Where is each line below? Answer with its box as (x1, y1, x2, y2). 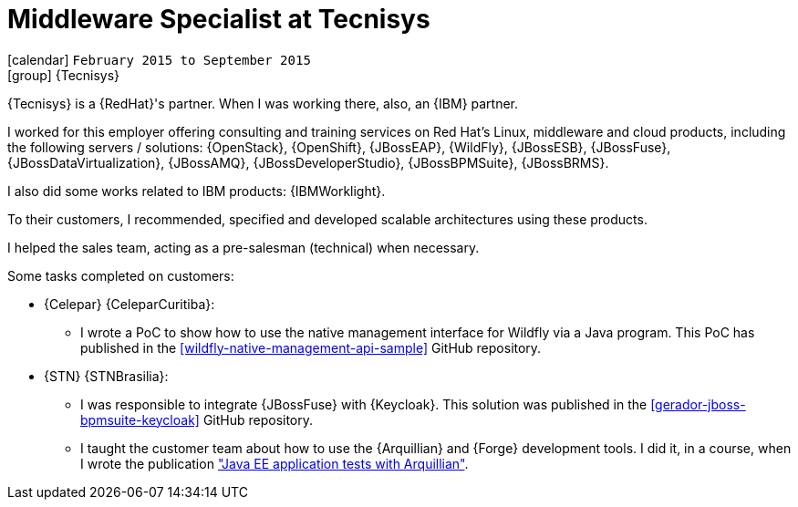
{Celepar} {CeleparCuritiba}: (44, 295, 215, 312)
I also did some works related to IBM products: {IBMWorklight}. (7, 182, 386, 199)
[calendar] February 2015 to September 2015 (7, 51, 311, 67)
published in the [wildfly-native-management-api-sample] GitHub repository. (80, 339, 542, 356)
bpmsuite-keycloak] (80, 411, 200, 428)
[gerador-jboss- (650, 396, 746, 412)
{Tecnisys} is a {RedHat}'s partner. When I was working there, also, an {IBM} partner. (7, 95, 519, 111)
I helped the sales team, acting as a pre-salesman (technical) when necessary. (7, 239, 480, 255)
